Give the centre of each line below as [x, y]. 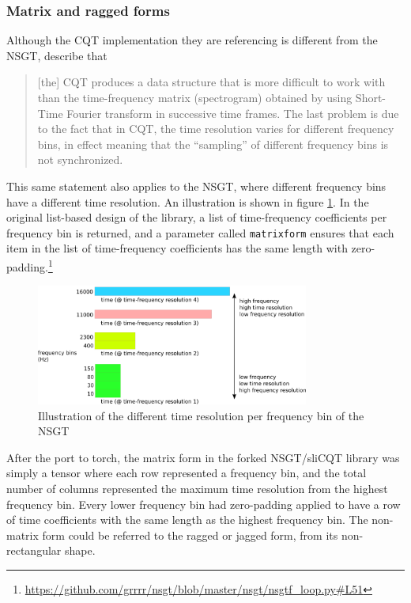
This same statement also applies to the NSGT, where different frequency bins [196, 186]
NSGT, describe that [57, 55]
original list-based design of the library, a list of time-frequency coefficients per [197, 217]
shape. [80, 550]
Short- [371, 97]
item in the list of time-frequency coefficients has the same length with [177, 248]
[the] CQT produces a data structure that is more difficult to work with [211, 82]
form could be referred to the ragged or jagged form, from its [190, 535]
